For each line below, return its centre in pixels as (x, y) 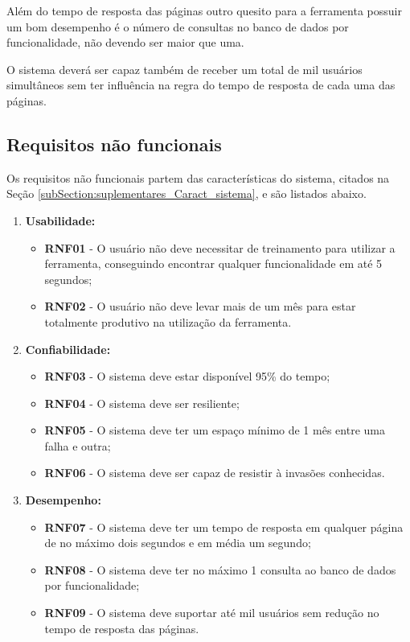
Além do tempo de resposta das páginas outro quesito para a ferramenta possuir (204, 10)
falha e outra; (78, 445)
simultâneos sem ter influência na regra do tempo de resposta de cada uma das (201, 85)
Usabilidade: (60, 220)
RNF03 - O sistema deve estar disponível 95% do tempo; (187, 376)
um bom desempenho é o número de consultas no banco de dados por (178, 26)
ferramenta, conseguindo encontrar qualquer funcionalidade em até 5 (213, 263)
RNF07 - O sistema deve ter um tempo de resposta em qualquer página (224, 527)
